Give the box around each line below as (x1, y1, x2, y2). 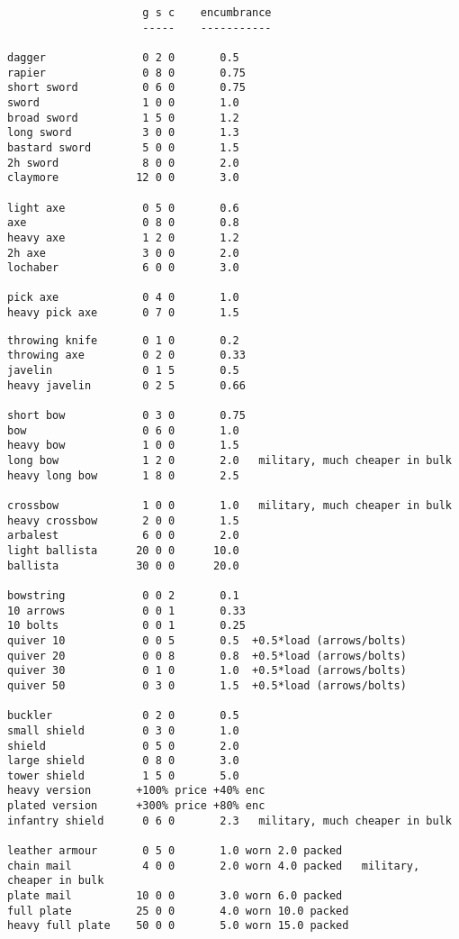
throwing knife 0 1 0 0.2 (7, 333, 239, 347)
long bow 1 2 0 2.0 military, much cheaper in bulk (7, 454, 452, 468)
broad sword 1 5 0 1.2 (7, 111, 239, 124)
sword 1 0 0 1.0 (7, 96, 239, 109)
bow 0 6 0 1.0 (7, 424, 239, 437)
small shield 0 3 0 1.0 (7, 724, 239, 737)
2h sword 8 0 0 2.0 (7, 156, 239, 169)
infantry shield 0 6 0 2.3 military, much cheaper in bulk (7, 814, 452, 827)
